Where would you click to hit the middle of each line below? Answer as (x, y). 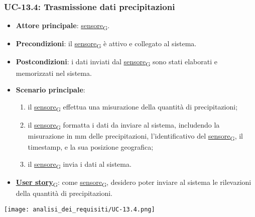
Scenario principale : (50, 90)
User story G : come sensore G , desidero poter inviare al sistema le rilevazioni (134, 182)
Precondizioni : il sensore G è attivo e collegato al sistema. (106, 44)
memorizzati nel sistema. (54, 73)
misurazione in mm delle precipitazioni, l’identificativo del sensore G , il (135, 136)
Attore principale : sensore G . (63, 26)
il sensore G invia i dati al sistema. (80, 164)
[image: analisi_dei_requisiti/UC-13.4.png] (80, 209)
